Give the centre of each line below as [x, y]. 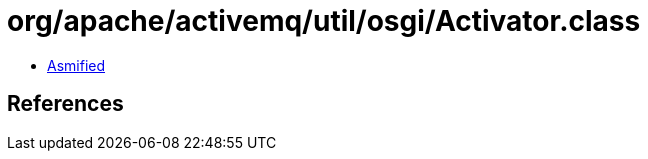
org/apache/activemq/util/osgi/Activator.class [324, 21]
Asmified [76, 65]
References [65, 104]
